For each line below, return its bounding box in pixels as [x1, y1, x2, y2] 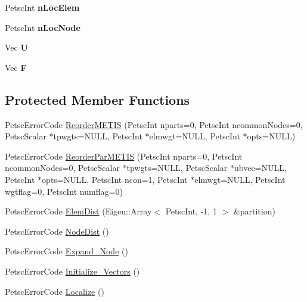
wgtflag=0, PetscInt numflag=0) [5, 185, 123, 197]
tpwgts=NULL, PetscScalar [126, 161, 228, 174]
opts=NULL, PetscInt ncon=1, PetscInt [42, 173, 188, 185]
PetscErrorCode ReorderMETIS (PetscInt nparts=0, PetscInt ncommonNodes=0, [5, 118, 303, 130]
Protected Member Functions [5, 90, 190, 108]
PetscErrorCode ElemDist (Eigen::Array [5, 205, 152, 217]
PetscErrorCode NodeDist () [5, 225, 109, 237]
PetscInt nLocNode [5, 21, 80, 33]
